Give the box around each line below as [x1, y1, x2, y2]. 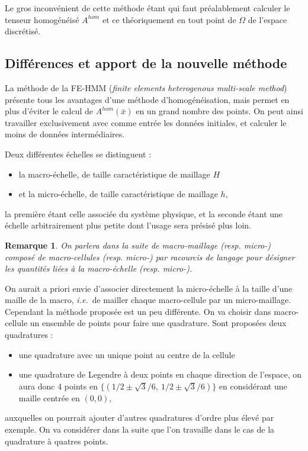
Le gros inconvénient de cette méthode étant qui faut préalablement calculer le [5, 2, 290, 14]
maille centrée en [18, 391, 80, 404]
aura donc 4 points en [18, 379, 98, 392]
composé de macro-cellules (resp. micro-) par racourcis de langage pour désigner [5, 250, 295, 263]
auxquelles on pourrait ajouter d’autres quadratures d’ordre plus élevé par [5, 411, 274, 424]
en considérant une [219, 379, 287, 392]
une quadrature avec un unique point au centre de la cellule [18, 348, 235, 360]
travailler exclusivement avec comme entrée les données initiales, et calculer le [5, 116, 287, 128]
